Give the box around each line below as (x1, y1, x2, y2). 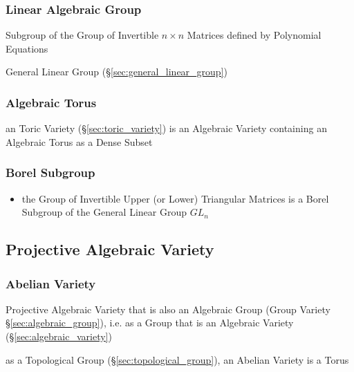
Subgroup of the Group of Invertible (6, 28, 159, 42)
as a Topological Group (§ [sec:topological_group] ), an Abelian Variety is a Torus (6, 352, 349, 366)
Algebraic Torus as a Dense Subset (6, 134, 153, 149)
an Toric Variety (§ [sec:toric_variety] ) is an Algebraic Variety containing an (6, 121, 327, 136)
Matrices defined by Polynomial (187, 28, 322, 42)
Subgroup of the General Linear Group (21, 205, 187, 219)
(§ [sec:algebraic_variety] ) (6, 329, 112, 343)
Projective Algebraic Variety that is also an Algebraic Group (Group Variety (6, 301, 330, 316)
